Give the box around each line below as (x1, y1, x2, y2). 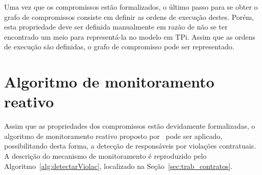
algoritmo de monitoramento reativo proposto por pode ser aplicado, (4, 130, 223, 141)
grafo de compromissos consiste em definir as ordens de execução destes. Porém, (4, 11, 254, 22)
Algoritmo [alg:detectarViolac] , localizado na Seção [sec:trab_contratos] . (4, 160, 233, 171)
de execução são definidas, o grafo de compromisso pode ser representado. (4, 41, 234, 52)
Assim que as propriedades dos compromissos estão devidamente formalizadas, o (4, 121, 255, 131)
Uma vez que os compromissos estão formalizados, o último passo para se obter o (4, 2, 258, 12)
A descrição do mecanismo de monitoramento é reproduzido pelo (4, 151, 207, 161)
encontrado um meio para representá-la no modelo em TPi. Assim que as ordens (4, 31, 255, 42)
